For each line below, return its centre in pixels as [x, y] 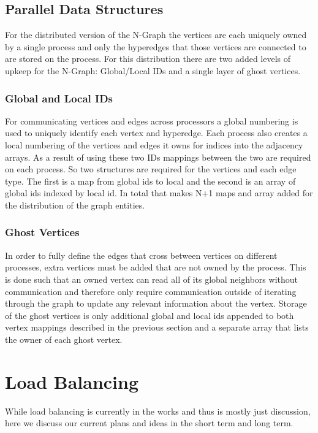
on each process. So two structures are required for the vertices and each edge [151, 169]
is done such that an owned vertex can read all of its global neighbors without [151, 279]
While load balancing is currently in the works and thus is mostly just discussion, [158, 411]
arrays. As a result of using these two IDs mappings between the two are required [158, 157]
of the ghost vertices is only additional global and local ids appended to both [150, 315]
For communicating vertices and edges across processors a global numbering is [152, 121]
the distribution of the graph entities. [75, 205]
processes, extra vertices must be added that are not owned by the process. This [156, 267]
